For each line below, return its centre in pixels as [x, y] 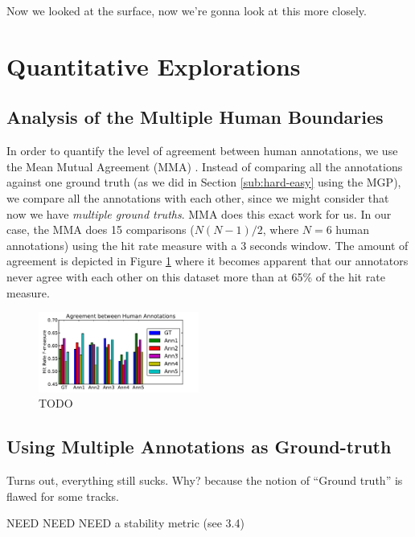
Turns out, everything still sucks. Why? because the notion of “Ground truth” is [205, 480]
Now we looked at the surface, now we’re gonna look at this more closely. [187, 10]
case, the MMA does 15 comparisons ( [101, 230]
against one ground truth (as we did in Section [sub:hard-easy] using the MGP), [204, 182]
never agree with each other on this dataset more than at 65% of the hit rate [196, 276]
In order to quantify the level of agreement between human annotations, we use [202, 151]
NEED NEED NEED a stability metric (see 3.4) [125, 523]
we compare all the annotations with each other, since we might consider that [198, 197]
